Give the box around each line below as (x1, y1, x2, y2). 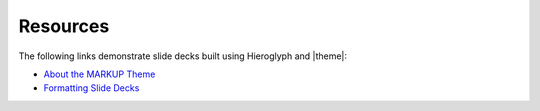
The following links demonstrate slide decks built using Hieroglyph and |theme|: (18, 50, 348, 62)
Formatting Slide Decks (43, 82, 140, 94)
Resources (18, 15, 110, 37)
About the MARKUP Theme (43, 68, 156, 80)
